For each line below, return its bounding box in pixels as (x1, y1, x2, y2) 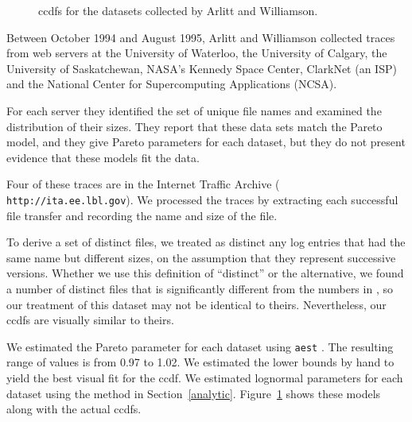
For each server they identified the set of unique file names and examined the (6, 102, 382, 118)
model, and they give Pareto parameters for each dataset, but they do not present (6, 134, 406, 150)
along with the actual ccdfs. (6, 401, 142, 417)
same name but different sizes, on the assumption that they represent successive (6, 249, 396, 265)
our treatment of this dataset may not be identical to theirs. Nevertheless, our (6, 296, 387, 312)
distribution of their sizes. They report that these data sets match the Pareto (6, 118, 383, 134)
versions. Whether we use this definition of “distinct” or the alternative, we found (6, 265, 404, 281)
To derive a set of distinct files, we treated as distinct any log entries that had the (6, 234, 406, 250)
